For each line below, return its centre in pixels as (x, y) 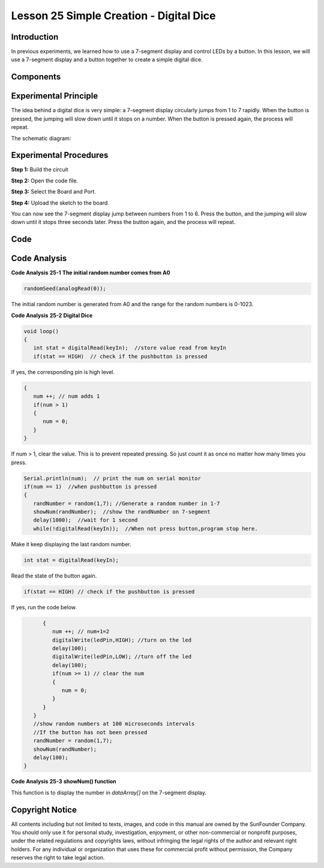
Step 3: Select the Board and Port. (53, 191)
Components (36, 77)
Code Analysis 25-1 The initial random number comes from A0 (91, 273)
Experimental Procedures (60, 155)
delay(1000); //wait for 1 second (85, 520)
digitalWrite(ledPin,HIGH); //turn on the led (122, 640)
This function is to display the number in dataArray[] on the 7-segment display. (109, 792)
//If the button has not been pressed (90, 732)
